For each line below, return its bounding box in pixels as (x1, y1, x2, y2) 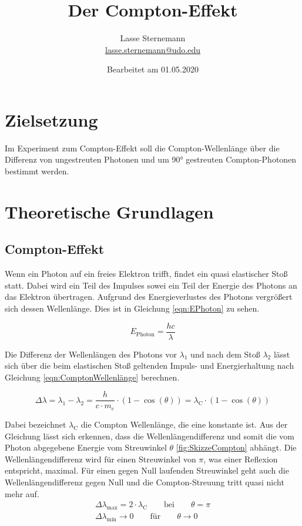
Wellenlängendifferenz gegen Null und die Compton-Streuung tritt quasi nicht (5, 475, 284, 488)
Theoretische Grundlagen (5, 199, 214, 223)
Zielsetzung (5, 107, 98, 131)
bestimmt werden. (5, 165, 69, 177)
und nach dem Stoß (190, 348, 260, 360)
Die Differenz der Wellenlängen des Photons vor (5, 348, 177, 360)
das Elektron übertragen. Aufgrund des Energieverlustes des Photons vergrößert (5, 290, 293, 303)
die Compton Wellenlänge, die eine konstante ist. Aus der (80, 418, 288, 430)
